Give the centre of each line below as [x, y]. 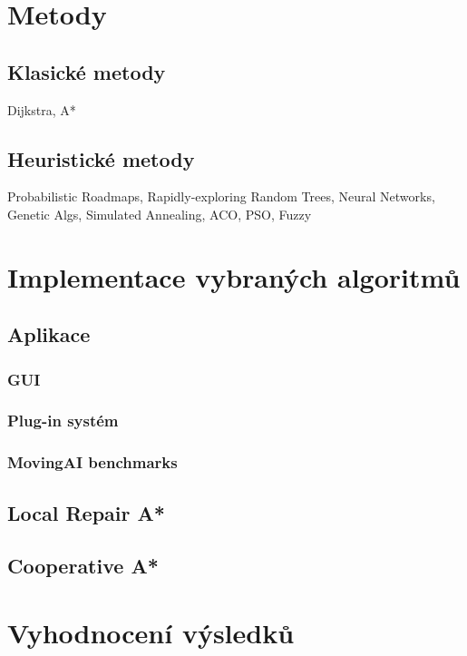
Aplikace [49, 334]
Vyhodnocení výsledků [151, 632]
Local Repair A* [86, 512]
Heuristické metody [101, 158]
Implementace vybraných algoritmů [234, 276]
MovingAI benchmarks [92, 462]
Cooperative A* [83, 566]
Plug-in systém [63, 421]
